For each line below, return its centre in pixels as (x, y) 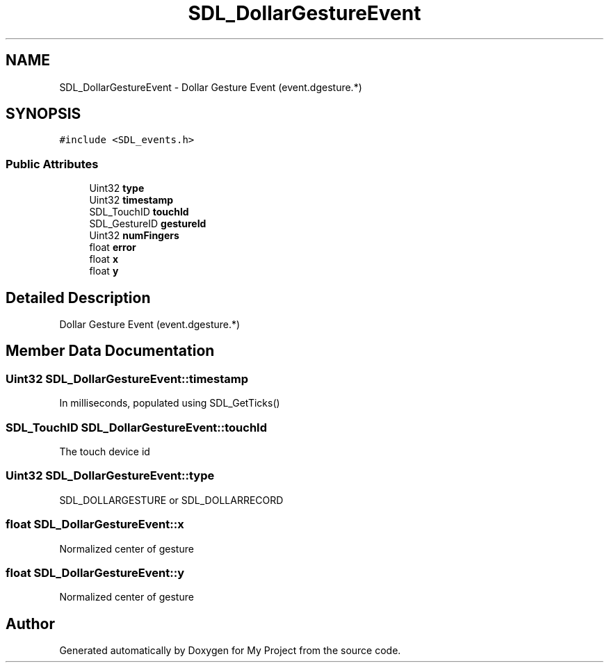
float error (113, 247)
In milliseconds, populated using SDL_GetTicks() (170, 403)
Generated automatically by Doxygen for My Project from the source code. (230, 651)
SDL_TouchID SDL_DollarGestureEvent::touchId (137, 427)
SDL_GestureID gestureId (148, 224)
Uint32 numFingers (134, 236)
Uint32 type (117, 188)
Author (30, 624)
